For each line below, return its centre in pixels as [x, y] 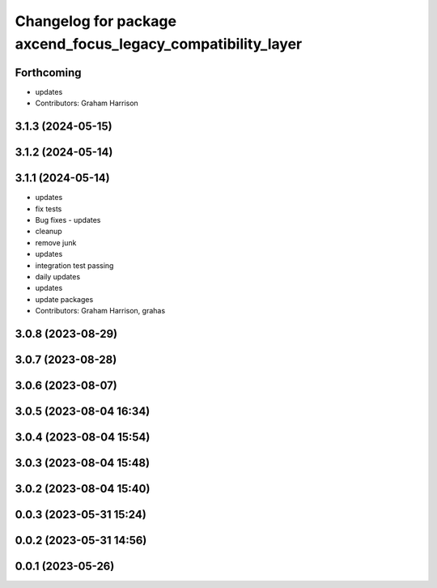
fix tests [49, 209]
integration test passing [74, 265]
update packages [64, 299]
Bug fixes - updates [68, 219]
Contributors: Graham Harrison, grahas [100, 311]
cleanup [49, 232]
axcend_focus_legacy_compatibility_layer [159, 44]
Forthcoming [48, 72]
